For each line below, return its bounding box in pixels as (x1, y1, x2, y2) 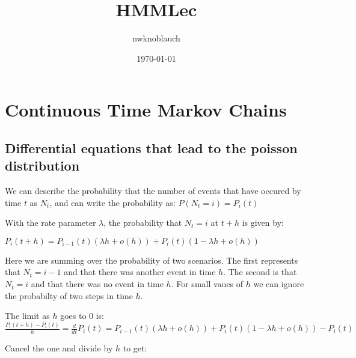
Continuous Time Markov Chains (5, 97, 287, 122)
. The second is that (223, 265, 297, 278)
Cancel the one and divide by (5, 341, 113, 354)
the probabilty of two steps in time (5, 289, 133, 302)
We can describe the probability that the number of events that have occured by (5, 184, 301, 197)
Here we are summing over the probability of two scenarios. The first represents (5, 253, 298, 266)
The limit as (5, 309, 50, 322)
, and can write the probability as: (49, 196, 176, 208)
